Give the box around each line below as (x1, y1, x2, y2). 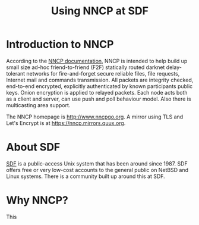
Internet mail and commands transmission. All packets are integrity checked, (6, 76, 194, 83)
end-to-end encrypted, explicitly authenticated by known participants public (6, 82, 193, 90)
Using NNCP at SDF (51, 4, 149, 18)
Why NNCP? (6, 193, 68, 207)
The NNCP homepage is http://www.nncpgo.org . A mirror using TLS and (6, 113, 184, 120)
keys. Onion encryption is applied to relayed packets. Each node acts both (6, 89, 188, 96)
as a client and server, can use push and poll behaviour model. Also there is (6, 95, 191, 102)
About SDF (6, 140, 61, 154)
